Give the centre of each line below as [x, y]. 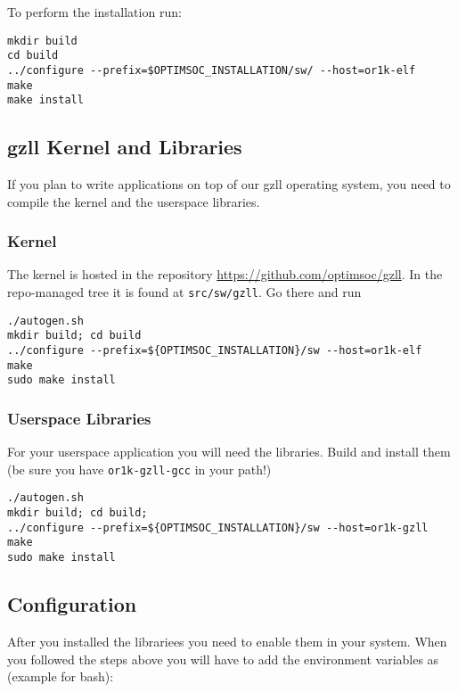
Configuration [72, 604]
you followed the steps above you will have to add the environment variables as [223, 659]
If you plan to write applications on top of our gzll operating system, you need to [229, 184]
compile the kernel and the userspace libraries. [134, 201]
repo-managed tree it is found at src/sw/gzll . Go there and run [184, 292]
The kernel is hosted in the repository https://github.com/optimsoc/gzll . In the [225, 274]
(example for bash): [61, 676]
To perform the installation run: [94, 12]
